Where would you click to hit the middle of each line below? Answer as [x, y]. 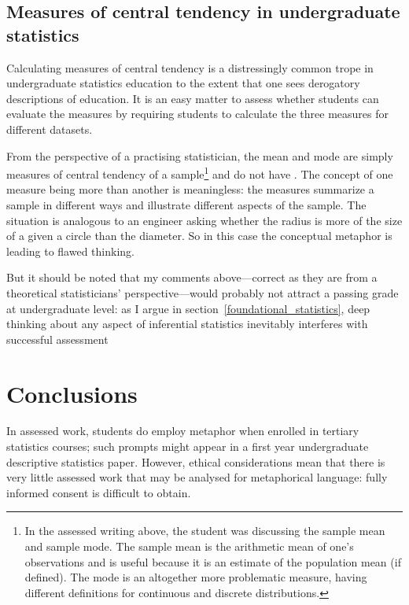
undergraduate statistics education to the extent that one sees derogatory [183, 83]
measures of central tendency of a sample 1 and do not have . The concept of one [200, 173]
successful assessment [57, 339]
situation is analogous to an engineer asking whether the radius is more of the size [204, 220]
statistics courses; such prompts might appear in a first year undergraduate [188, 446]
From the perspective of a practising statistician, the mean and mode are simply [200, 155]
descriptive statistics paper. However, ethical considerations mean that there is [196, 461]
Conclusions [72, 393]
